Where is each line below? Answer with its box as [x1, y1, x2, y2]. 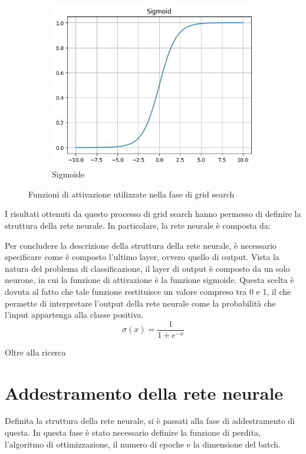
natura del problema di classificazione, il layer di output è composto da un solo [5, 262, 290, 274]
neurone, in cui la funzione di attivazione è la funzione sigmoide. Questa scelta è [5, 274, 294, 286]
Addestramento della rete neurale [5, 380, 284, 404]
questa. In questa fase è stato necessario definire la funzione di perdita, [5, 426, 261, 439]
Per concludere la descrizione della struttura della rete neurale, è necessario [5, 239, 277, 251]
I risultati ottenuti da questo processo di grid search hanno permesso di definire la [5, 208, 301, 220]
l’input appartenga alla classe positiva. [5, 308, 144, 321]
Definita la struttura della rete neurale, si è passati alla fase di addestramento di [5, 414, 295, 427]
